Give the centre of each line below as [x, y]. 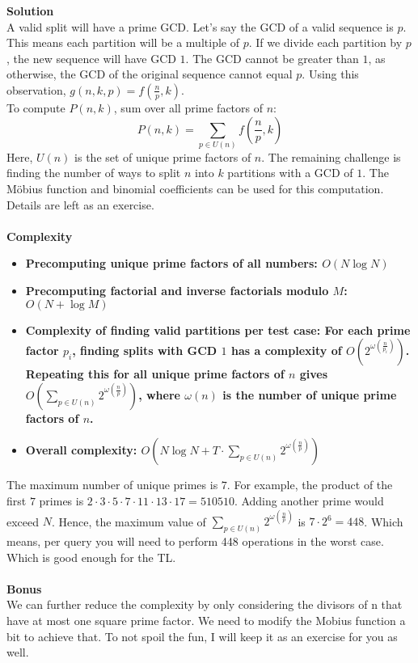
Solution [30, 11]
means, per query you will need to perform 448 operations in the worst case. [195, 541]
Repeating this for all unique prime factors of [155, 374]
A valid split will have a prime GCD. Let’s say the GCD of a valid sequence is [200, 26]
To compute [36, 107]
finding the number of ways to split [94, 173]
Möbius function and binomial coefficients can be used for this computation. [195, 189]
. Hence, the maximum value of [129, 521]
